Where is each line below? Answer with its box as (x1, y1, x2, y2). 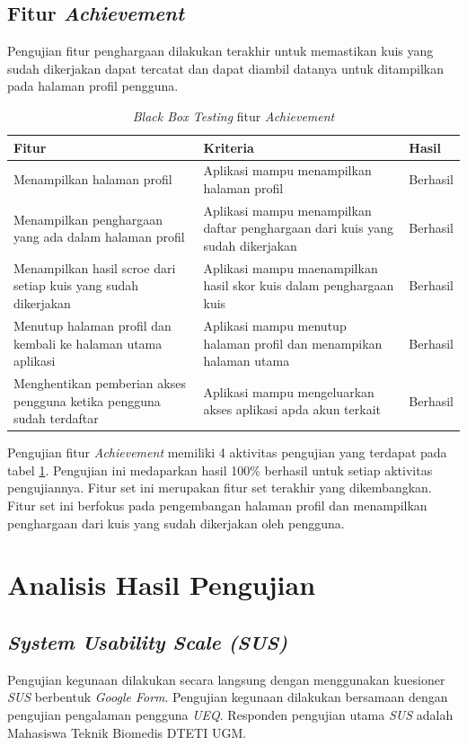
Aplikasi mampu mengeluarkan (203, 382, 374, 401)
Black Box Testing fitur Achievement (132, 106, 335, 125)
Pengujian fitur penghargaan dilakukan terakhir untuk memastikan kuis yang (7, 41, 434, 60)
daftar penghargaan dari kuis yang (203, 218, 393, 237)
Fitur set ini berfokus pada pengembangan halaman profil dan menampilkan (7, 496, 427, 515)
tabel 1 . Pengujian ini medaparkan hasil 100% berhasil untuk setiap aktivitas (7, 460, 433, 479)
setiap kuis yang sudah (13, 276, 139, 295)
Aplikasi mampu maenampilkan (203, 258, 378, 277)
